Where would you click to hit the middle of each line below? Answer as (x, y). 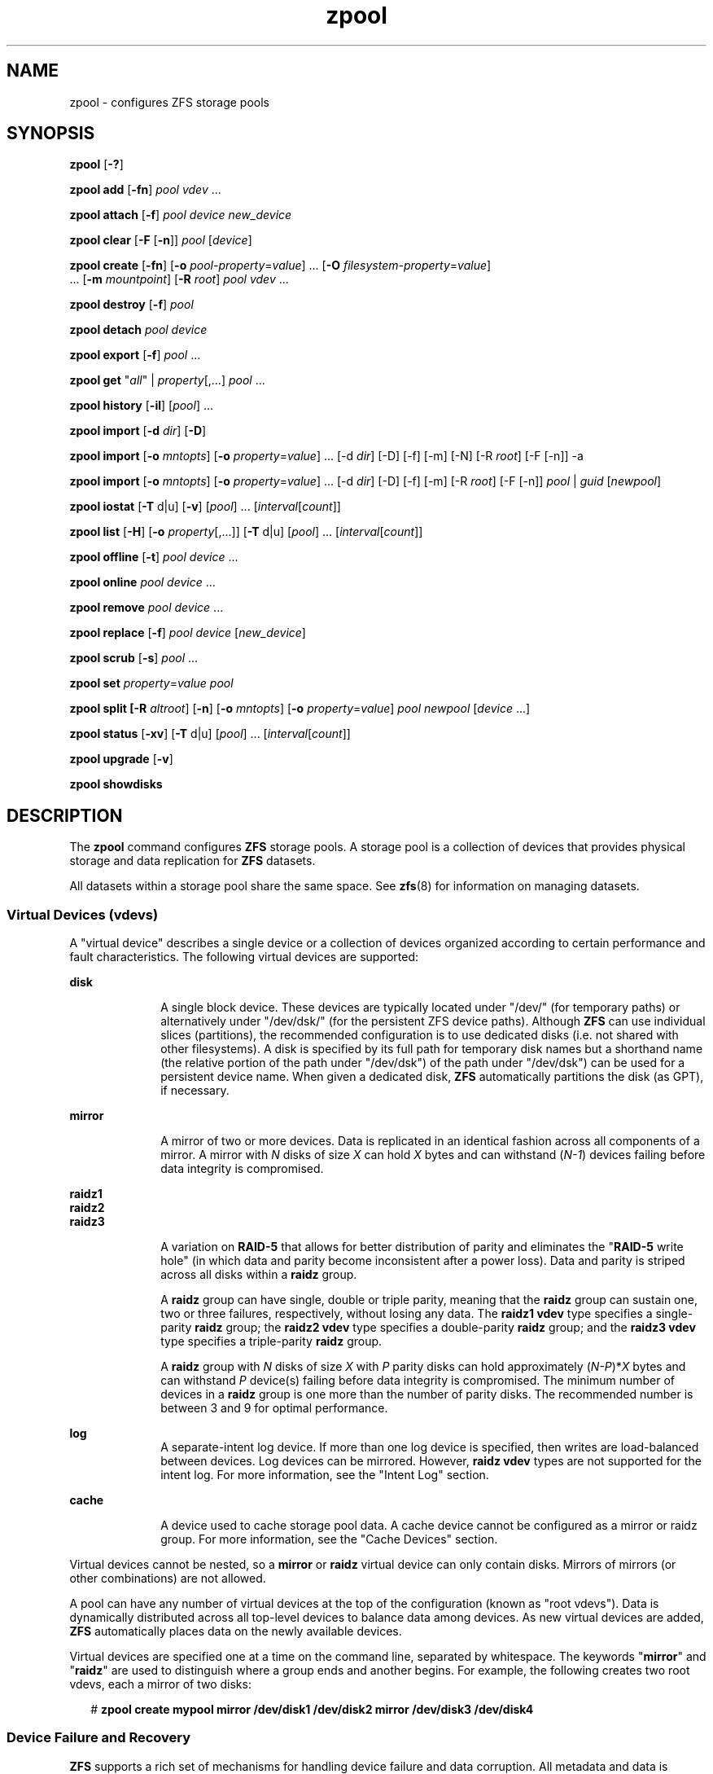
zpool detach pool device (138, 330)
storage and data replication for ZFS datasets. (192, 861)
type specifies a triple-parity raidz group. (271, 1341)
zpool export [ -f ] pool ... (135, 355)
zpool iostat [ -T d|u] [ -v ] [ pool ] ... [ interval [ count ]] (205, 507)
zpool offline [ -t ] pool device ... (154, 557)
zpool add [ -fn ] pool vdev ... (145, 190)
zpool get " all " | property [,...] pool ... (167, 380)
